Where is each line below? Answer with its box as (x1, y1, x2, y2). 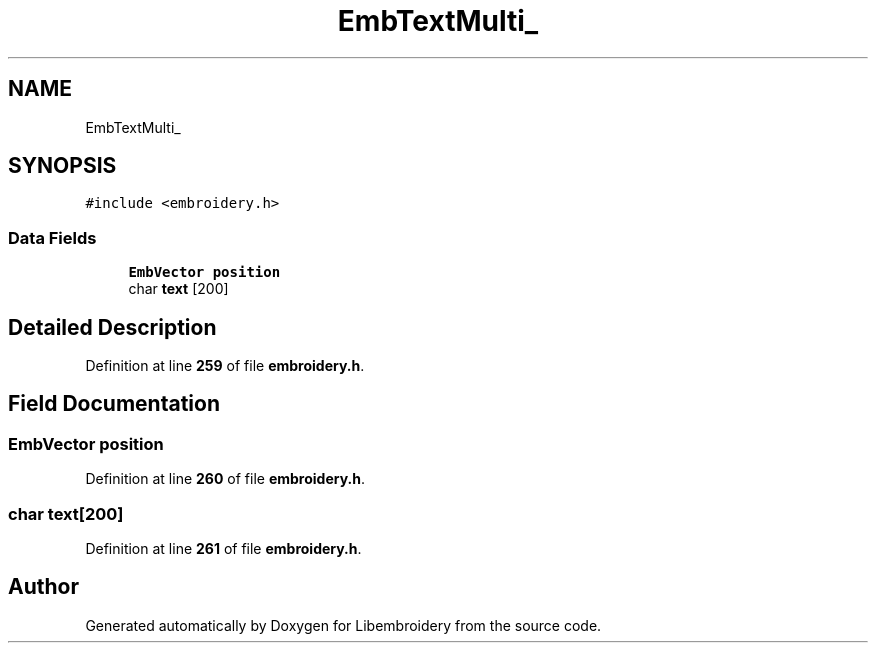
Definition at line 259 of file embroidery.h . (85, 357, 365, 375)
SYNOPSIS (8, 153, 117, 179)
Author (8, 574, 79, 600)
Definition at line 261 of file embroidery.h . (85, 540, 362, 557)
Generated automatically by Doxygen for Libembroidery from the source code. (85, 616, 602, 634)
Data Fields (8, 227, 97, 248)
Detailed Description (8, 314, 217, 340)
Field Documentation (8, 391, 220, 417)
